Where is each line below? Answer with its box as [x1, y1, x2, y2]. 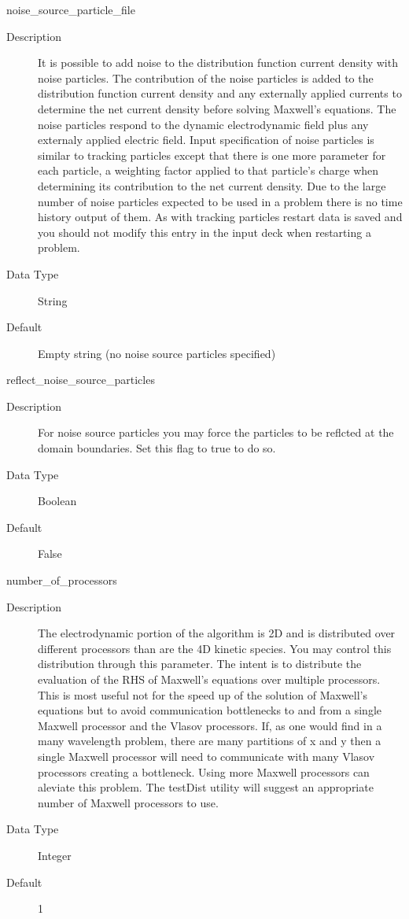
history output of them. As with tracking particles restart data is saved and [38, 209, 403, 225]
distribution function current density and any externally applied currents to [38, 85, 402, 101]
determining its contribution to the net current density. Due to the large [38, 177, 386, 194]
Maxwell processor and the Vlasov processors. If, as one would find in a [38, 717, 382, 733]
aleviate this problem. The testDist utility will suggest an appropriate [38, 779, 374, 795]
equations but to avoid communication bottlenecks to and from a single [38, 702, 381, 718]
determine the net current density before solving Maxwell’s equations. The [38, 100, 396, 116]
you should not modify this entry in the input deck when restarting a [38, 223, 371, 240]
